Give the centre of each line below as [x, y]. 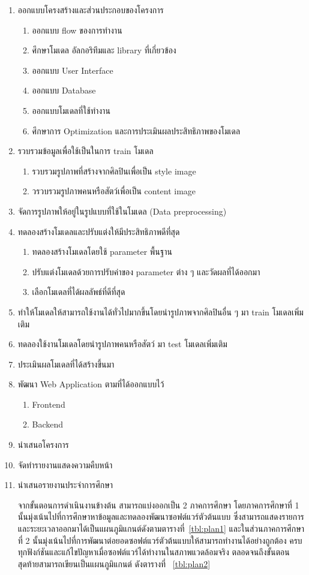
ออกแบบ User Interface [73, 70]
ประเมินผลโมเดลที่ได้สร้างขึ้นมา [66, 364]
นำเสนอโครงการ [43, 445]
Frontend [49, 404]
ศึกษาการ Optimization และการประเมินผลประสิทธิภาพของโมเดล [136, 130]
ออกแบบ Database [64, 90]
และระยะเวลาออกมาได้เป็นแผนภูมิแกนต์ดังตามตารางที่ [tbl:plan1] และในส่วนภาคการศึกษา [161, 529]
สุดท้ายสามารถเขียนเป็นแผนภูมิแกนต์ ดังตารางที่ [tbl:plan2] [114, 563]
